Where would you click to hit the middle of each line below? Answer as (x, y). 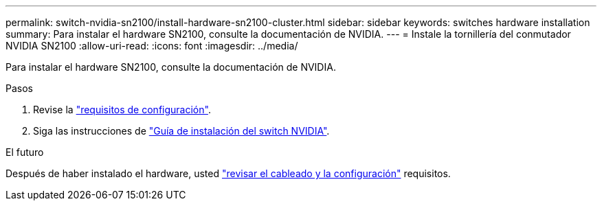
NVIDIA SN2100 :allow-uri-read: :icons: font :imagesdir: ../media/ (152, 46)
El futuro (25, 152)
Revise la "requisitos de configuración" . (122, 110)
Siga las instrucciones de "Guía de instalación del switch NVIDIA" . (181, 131)
